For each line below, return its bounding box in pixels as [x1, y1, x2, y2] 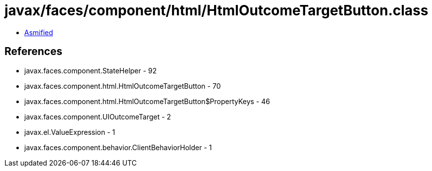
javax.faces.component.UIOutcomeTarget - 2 [24, 112, 171, 121]
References [4, 45, 62, 58]
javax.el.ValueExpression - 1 [24, 127, 115, 136]
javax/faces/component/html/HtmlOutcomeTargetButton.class [4, 2, 429, 19]
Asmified [24, 28, 54, 37]
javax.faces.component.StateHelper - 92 [24, 66, 157, 75]
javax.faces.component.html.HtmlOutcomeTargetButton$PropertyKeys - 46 [24, 97, 270, 106]
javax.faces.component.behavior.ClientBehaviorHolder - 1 [24, 143, 212, 152]
